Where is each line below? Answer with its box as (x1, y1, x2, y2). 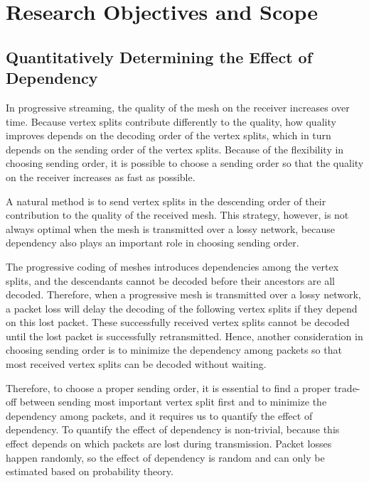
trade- (333, 380, 360, 395)
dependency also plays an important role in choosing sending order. (6, 235, 299, 250)
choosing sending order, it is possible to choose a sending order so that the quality (6, 156, 364, 170)
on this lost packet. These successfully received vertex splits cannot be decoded (6, 315, 350, 330)
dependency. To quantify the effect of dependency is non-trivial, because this (6, 422, 340, 437)
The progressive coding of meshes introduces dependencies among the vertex (6, 259, 339, 273)
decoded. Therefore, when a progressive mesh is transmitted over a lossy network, (6, 287, 361, 302)
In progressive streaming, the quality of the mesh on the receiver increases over (6, 99, 350, 114)
